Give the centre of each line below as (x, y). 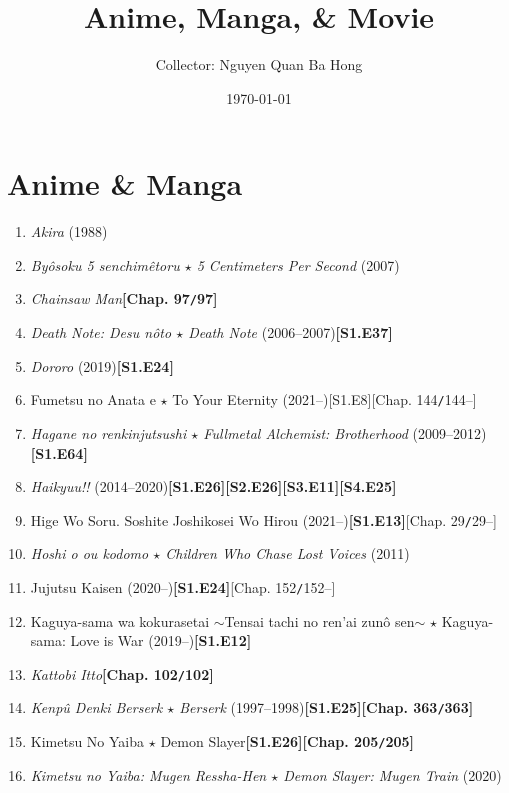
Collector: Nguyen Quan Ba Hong (259, 64)
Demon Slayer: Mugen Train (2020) (392, 774)
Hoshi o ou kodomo (89, 553)
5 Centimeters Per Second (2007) (298, 264)
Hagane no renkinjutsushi (108, 432)
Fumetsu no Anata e (93, 399)
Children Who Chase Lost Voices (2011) (287, 553)
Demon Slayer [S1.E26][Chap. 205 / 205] (287, 741)
